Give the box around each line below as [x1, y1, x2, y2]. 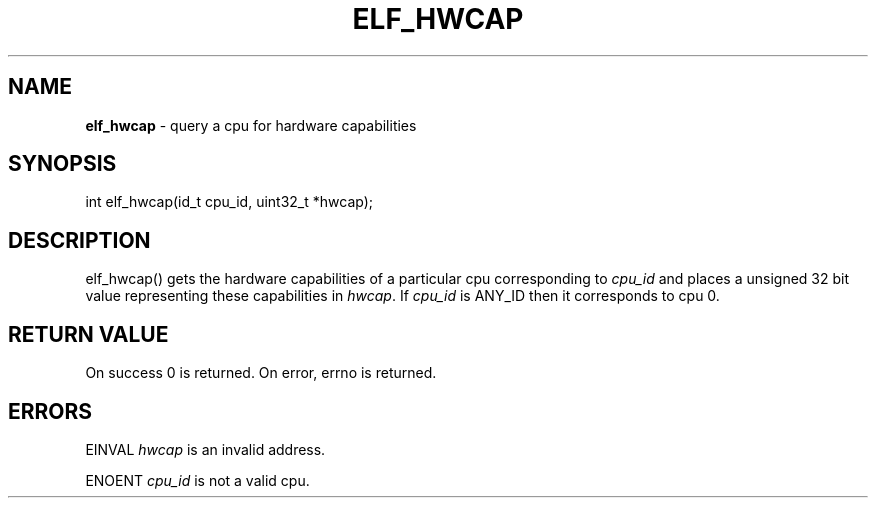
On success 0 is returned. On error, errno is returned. [85, 364, 437, 382]
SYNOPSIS [8, 151, 117, 177]
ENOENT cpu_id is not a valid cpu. [85, 471, 310, 489]
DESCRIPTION [8, 227, 151, 253]
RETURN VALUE [8, 321, 169, 347]
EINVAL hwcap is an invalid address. [85, 440, 326, 458]
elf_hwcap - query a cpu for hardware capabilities [85, 116, 417, 134]
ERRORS [8, 398, 93, 424]
